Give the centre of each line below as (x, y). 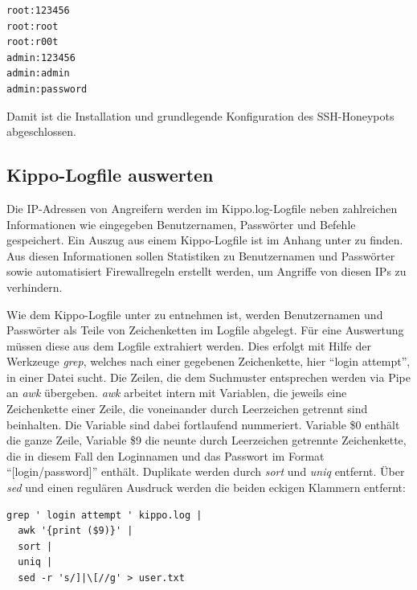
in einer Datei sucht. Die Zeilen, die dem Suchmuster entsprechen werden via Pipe (208, 377)
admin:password (47, 89)
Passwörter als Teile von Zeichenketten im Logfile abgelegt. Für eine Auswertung (205, 330)
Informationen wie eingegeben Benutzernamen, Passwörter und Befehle (181, 224)
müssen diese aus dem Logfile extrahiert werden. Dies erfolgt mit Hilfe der (189, 345)
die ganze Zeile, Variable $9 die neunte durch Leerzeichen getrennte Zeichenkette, (206, 440)
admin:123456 (41, 57)
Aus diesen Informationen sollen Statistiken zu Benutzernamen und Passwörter (201, 255)
